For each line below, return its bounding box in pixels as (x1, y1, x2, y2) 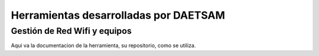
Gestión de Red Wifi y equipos (11, 26, 132, 36)
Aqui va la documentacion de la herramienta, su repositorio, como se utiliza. (11, 42, 196, 49)
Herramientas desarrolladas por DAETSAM (11, 9, 226, 22)
